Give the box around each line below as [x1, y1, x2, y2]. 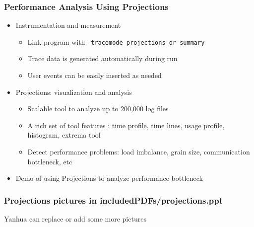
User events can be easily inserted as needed [27, 70, 162, 80]
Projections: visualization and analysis [15, 86, 132, 97]
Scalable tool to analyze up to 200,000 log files [27, 103, 169, 114]
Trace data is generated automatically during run [27, 53, 178, 64]
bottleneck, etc [27, 156, 72, 166]
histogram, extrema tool [27, 130, 101, 140]
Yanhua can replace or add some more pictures [4, 214, 146, 224]
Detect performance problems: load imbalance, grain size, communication [27, 147, 250, 157]
